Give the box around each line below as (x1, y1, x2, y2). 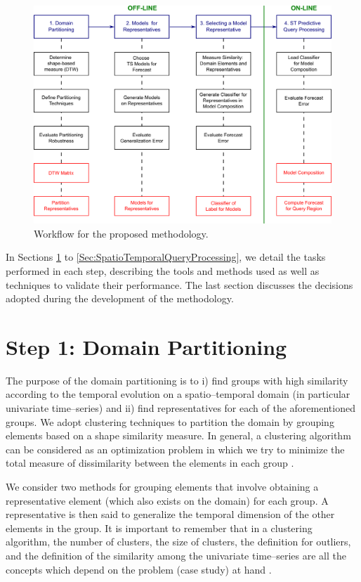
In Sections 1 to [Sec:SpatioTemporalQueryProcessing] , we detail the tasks (6, 250, 326, 264)
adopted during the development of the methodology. (6, 291, 234, 306)
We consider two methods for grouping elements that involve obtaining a (6, 479, 319, 493)
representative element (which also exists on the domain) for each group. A (6, 493, 329, 507)
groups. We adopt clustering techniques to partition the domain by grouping (6, 414, 334, 429)
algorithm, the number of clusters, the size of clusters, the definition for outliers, (6, 534, 351, 549)
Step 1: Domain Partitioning (6, 332, 287, 361)
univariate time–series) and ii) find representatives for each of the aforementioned (6, 401, 355, 415)
